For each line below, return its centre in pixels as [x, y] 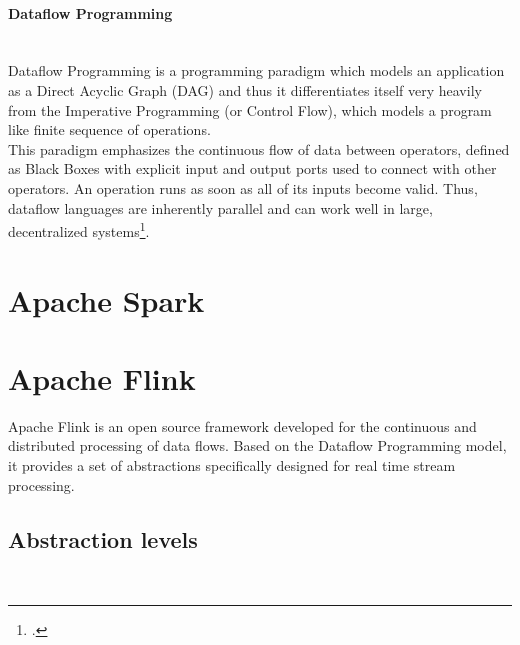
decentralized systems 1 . [79, 229]
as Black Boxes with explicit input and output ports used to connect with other [252, 168]
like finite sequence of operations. [109, 129]
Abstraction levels [103, 538]
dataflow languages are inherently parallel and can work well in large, [220, 207]
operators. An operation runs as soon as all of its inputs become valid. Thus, [243, 187]
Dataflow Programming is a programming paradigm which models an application [256, 70]
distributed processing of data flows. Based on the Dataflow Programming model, [257, 445]
